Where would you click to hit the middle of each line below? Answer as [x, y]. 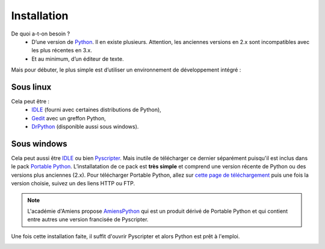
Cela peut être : [30, 102]
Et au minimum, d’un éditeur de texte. [78, 59]
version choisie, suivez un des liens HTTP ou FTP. [73, 183]
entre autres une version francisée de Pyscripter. [88, 220]
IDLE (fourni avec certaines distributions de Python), [97, 110]
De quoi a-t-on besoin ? [41, 34]
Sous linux [31, 87]
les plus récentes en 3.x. [62, 51]
